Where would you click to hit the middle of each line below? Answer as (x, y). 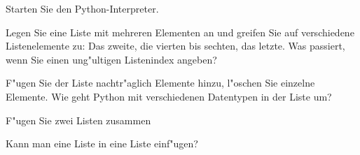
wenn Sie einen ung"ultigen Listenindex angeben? (111, 59)
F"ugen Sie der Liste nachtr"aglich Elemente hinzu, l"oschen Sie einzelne (160, 83)
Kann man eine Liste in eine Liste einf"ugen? (102, 143)
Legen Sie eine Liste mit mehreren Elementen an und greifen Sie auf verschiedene (180, 32)
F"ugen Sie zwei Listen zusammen (78, 120)
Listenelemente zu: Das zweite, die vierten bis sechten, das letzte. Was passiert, (175, 46)
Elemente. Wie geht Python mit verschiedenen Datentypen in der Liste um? (169, 96)
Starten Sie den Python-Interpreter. (82, 8)
